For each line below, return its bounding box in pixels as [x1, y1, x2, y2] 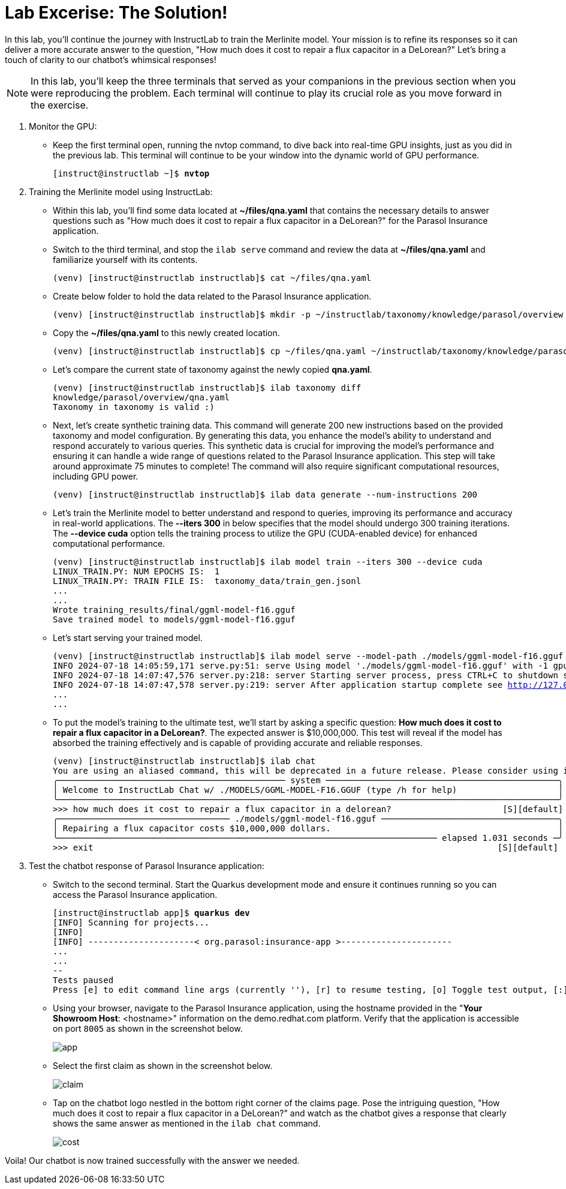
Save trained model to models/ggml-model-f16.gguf [53, 614, 296, 624]
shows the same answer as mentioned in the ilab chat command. [53, 1118, 321, 1128]
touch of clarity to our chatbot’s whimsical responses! [5, 54, 216, 65]
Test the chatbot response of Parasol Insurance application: [29, 860, 264, 871]
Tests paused [53, 975, 114, 985]
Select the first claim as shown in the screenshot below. [53, 1060, 273, 1071]
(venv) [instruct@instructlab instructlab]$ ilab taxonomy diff [53, 382, 362, 393]
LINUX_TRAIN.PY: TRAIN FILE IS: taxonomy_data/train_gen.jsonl [53, 576, 362, 586]
